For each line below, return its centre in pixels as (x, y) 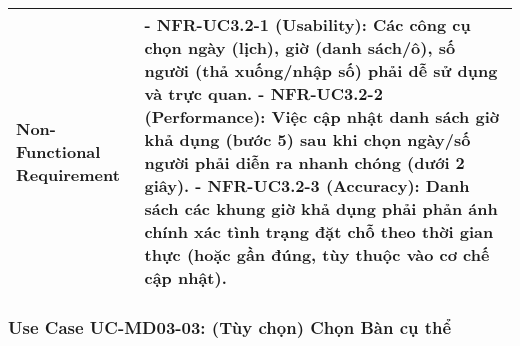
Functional (58, 151)
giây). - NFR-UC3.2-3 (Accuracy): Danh (307, 185)
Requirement (68, 174)
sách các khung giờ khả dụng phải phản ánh (321, 208)
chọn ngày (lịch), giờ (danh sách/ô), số (300, 47)
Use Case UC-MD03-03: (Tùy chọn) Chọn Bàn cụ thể (230, 326)
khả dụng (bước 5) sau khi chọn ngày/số (307, 139)
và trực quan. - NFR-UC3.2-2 (263, 93)
